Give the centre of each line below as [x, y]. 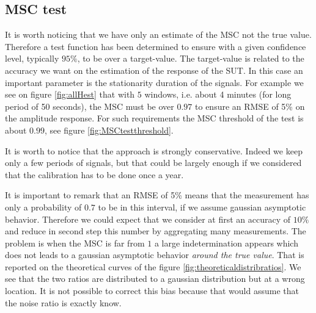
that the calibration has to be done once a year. [94, 174]
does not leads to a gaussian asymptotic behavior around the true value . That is [155, 255]
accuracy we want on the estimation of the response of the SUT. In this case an [154, 70]
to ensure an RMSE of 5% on [250, 106]
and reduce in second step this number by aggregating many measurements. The [156, 231]
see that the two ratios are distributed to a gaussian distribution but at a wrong [155, 279]
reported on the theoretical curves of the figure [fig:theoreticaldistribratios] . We [153, 266]
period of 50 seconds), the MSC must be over [90, 106]
